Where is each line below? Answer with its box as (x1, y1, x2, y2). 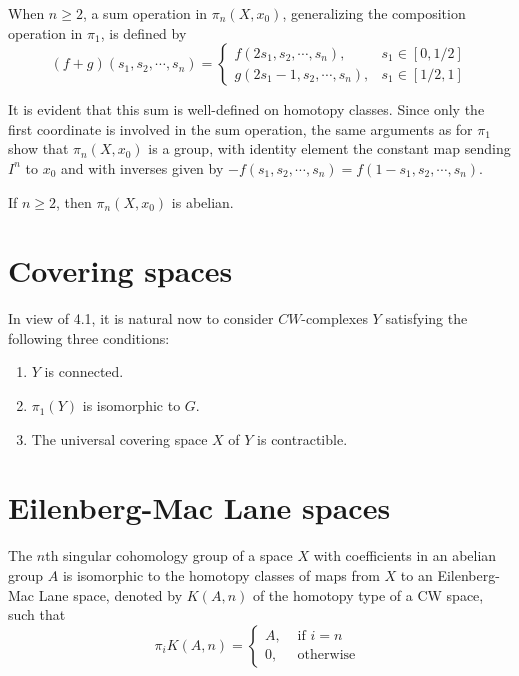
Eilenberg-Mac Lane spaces (8, 487, 391, 528)
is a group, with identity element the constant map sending (148, 138, 511, 159)
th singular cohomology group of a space (45, 545, 293, 566)
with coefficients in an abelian (313, 545, 497, 566)
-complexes (301, 308, 368, 329)
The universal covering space (31, 428, 208, 449)
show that (8, 138, 69, 159)
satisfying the (385, 308, 468, 329)
